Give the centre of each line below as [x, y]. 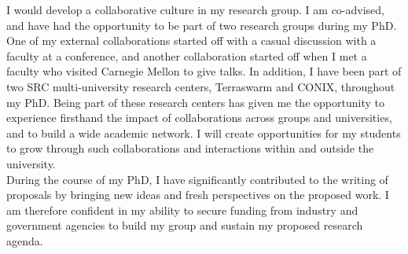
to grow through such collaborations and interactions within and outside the [190, 148]
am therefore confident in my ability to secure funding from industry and [182, 210]
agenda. [25, 240]
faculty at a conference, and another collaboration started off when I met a [187, 55]
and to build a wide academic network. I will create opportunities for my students [204, 133]
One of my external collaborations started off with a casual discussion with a [191, 40]
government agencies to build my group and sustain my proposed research [185, 225]
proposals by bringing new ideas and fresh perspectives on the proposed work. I [198, 195]
